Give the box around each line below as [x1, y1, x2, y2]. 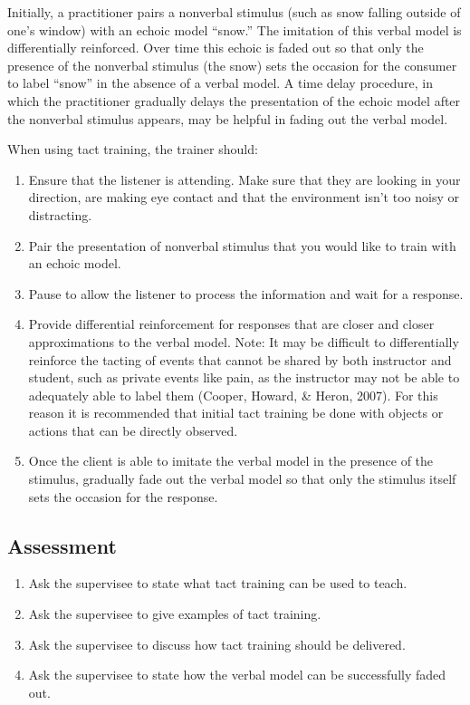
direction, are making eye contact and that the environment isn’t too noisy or [28, 188, 459, 207]
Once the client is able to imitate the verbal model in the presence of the [28, 451, 434, 470]
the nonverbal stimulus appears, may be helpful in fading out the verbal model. [7, 109, 448, 128]
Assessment [7, 531, 117, 559]
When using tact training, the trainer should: [7, 140, 258, 159]
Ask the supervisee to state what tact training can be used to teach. [28, 574, 408, 593]
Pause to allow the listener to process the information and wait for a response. [28, 284, 464, 303]
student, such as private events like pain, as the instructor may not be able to [28, 368, 460, 387]
